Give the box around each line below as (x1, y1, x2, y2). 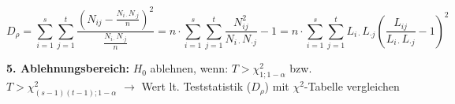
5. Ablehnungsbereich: (6, 60, 129, 76)
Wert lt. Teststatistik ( (141, 78, 252, 95)
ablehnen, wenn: (150, 60, 229, 76)
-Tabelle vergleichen (304, 78, 400, 95)
